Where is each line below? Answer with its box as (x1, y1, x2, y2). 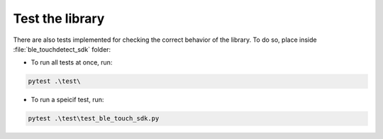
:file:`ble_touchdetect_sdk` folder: (13, 45, 111, 53)
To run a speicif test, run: (30, 96, 104, 104)
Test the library (13, 11, 105, 26)
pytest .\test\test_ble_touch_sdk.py (28, 114, 160, 123)
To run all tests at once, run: (30, 58, 113, 67)
